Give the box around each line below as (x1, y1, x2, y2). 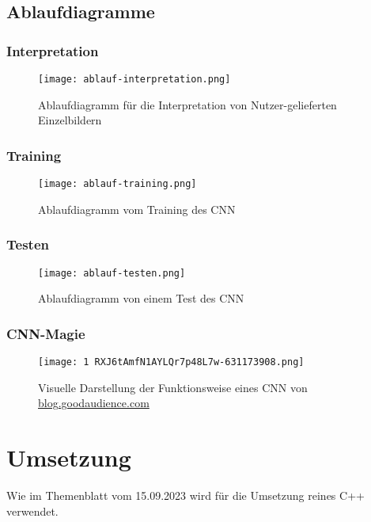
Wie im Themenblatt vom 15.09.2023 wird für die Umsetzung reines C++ (6, 486, 365, 503)
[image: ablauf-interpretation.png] (38, 74, 231, 85)
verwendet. (6, 502, 59, 519)
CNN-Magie (6, 323, 85, 343)
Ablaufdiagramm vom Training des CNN (38, 200, 236, 217)
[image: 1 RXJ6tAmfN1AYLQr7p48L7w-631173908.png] (38, 356, 305, 368)
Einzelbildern (38, 112, 102, 128)
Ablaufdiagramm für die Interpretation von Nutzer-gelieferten (38, 96, 337, 112)
